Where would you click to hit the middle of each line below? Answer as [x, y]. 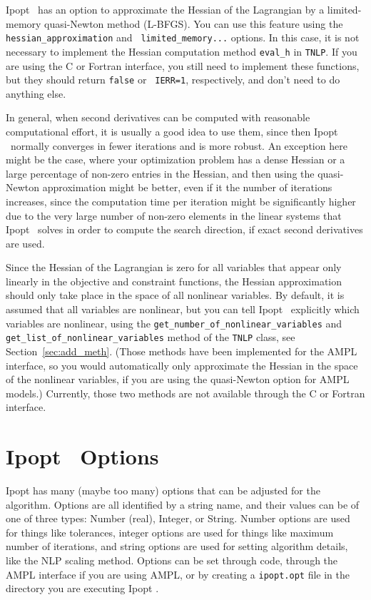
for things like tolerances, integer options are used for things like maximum [170, 532]
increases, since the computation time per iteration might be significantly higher [181, 201]
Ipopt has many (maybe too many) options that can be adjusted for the [163, 490]
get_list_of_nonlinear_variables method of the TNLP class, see [151, 337]
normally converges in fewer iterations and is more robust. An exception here [179, 145]
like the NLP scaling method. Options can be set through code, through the [172, 560]
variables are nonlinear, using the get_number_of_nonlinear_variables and [174, 323]
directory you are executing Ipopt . [82, 588]
